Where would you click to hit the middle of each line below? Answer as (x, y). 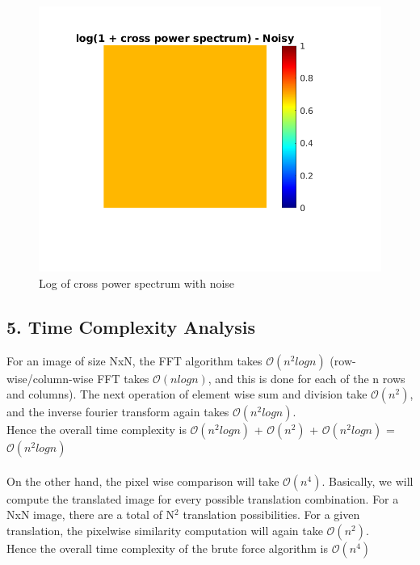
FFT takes (123, 378)
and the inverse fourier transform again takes (118, 412)
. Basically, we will (367, 481)
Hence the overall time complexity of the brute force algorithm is (168, 548)
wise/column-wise (50, 378)
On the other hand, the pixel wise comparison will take (143, 481)
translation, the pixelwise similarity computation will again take (165, 531)
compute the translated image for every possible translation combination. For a (203, 498)
